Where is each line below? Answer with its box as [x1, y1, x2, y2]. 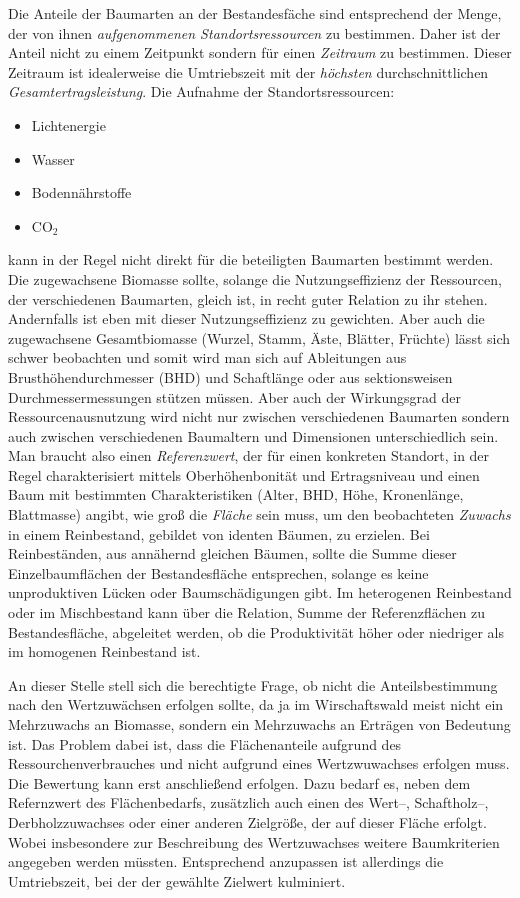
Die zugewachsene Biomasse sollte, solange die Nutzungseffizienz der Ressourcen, [8, 268, 502, 289]
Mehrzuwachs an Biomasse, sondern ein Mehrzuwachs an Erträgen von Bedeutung [8, 714, 511, 734]
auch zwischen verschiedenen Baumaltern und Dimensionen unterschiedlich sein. [8, 425, 499, 446]
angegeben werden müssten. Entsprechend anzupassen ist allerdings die [8, 851, 444, 872]
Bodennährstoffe [31, 182, 132, 203]
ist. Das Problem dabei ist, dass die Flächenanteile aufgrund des [8, 733, 402, 754]
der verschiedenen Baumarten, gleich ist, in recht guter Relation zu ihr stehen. [8, 288, 488, 309]
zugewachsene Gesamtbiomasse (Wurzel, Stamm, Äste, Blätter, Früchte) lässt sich [8, 327, 511, 348]
